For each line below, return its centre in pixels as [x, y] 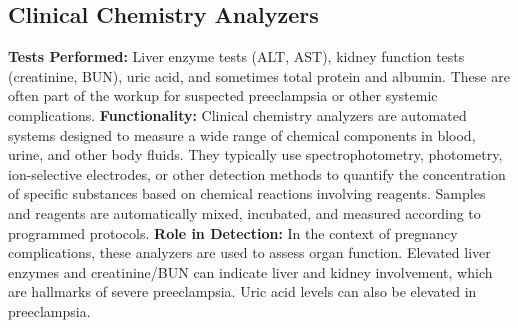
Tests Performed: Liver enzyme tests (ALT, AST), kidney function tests [236, 56]
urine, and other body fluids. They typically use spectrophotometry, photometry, [255, 154]
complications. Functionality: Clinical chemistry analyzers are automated [237, 114]
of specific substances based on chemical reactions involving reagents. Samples [247, 193]
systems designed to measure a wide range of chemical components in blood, [242, 134]
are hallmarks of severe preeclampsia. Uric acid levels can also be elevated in [242, 291]
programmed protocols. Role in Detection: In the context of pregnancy [233, 232]
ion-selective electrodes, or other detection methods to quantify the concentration [257, 173]
